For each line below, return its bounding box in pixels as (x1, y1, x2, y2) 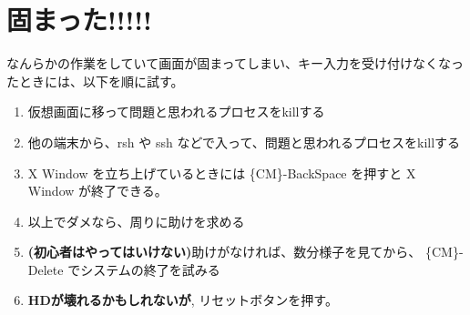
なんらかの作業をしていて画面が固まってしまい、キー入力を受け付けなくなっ (6, 54, 464, 73)
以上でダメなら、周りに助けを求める (27, 211, 245, 230)
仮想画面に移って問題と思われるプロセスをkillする (27, 102, 325, 121)
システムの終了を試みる (80, 259, 220, 279)
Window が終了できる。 (27, 181, 168, 200)
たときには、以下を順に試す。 (6, 71, 184, 90)
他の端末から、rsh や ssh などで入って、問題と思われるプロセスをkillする (27, 132, 461, 151)
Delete (27, 259, 64, 279)
